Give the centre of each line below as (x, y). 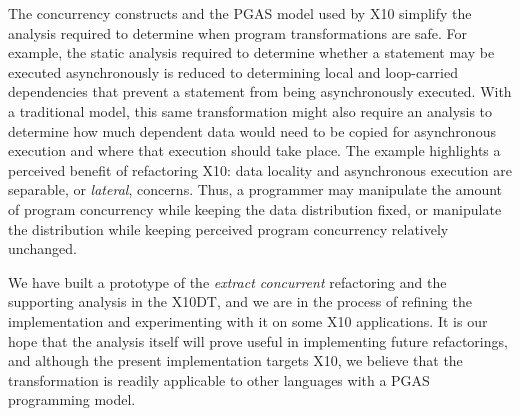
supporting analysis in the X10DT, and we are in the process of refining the (240, 301)
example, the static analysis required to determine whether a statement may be (251, 52)
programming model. (72, 399)
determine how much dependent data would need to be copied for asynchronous (252, 130)
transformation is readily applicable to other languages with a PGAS (219, 379)
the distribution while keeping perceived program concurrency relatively (228, 228)
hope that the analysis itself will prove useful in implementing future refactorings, (258, 340)
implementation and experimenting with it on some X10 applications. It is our (248, 320)
